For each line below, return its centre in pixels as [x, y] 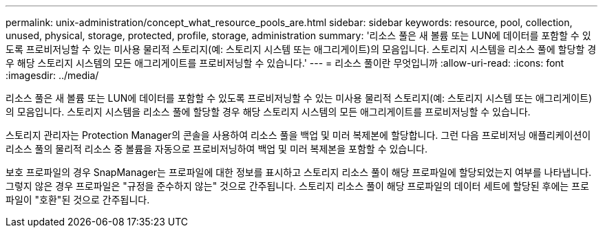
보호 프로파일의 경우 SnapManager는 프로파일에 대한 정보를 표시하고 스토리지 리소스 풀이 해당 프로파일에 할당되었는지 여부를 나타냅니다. [298, 172]
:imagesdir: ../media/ [52, 75]
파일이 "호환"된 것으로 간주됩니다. [78, 200]
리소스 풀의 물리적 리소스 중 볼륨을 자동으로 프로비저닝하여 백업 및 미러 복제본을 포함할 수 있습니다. [216, 149]
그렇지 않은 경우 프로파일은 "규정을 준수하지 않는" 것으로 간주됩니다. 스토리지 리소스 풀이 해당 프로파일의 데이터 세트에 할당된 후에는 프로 [297, 186]
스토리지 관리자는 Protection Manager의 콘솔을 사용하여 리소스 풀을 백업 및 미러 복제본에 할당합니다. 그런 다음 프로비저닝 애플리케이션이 [298, 135]
